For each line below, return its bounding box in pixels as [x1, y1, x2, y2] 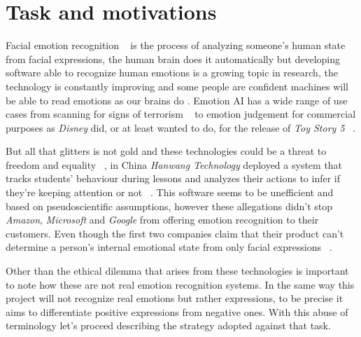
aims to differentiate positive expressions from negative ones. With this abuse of [6, 304, 348, 319]
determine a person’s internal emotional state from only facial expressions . [6, 240, 332, 254]
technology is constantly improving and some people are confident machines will [6, 78, 348, 93]
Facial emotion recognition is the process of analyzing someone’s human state [6, 38, 346, 53]
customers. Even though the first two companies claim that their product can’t [6, 226, 344, 240]
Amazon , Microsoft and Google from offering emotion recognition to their [6, 212, 319, 227]
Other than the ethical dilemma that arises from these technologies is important [6, 263, 349, 278]
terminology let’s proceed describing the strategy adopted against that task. [6, 318, 331, 333]
